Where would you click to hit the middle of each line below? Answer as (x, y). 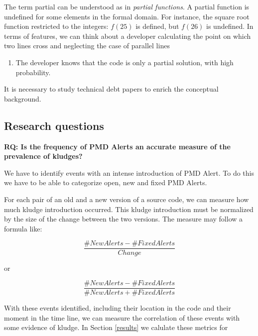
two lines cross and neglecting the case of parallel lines (87, 46)
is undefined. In (230, 26)
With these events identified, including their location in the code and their (118, 308)
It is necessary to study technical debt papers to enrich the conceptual (111, 89)
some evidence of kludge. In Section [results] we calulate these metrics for (116, 327)
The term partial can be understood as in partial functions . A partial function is (127, 6)
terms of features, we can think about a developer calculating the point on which (128, 36)
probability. (33, 72)
